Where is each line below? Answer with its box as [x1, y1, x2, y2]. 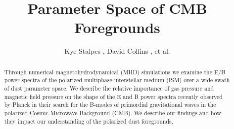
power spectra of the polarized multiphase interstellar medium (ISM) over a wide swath [4, 76, 230, 84]
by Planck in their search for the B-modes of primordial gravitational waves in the [4, 100, 216, 109]
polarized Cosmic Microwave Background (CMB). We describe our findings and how [4, 108, 221, 117]
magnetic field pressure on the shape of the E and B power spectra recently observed [4, 92, 223, 100]
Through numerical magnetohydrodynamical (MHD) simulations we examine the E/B [4, 67, 226, 76]
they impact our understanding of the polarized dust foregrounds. [4, 117, 174, 125]
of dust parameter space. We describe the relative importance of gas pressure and [4, 84, 214, 93]
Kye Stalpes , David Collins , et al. [64, 46, 170, 56]
